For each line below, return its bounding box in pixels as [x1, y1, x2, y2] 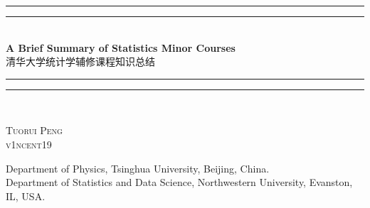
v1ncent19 [6, 136, 52, 151]
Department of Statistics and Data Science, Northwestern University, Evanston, [6, 175, 353, 190]
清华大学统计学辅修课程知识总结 [6, 54, 155, 69]
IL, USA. [6, 188, 46, 203]
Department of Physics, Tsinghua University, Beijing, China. [6, 160, 270, 175]
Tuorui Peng [6, 123, 63, 138]
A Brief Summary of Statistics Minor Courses [6, 40, 236, 55]
